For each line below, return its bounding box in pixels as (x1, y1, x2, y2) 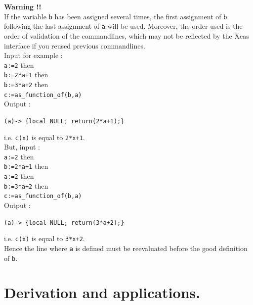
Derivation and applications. (4, 282, 201, 302)
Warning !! (4, 1, 42, 11)
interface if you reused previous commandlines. (4, 40, 145, 51)
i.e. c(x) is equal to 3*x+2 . (4, 233, 85, 244)
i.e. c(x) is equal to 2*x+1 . (4, 132, 85, 142)
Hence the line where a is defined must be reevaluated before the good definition (4, 243, 248, 253)
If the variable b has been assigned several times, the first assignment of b (4, 11, 227, 21)
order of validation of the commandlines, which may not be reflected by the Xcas (4, 30, 249, 41)
